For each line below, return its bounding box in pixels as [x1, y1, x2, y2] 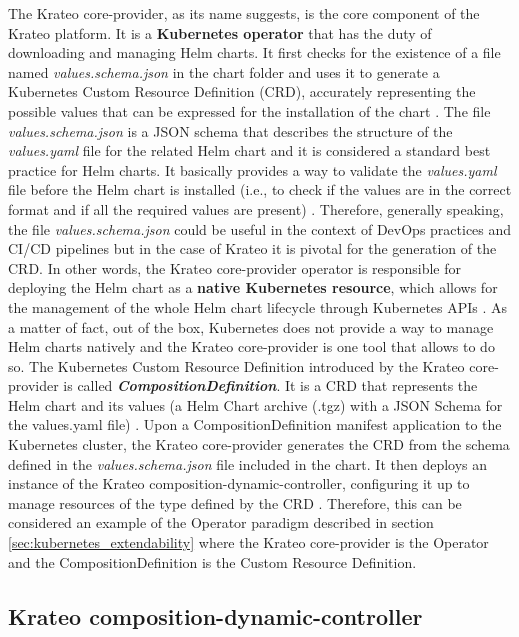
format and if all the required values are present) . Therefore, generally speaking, [8, 198, 504, 219]
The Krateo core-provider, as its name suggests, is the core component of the [8, 3, 480, 23]
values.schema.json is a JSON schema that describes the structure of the [8, 120, 453, 141]
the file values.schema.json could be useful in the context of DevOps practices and [8, 218, 512, 239]
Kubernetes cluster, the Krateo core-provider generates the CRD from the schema [8, 434, 510, 455]
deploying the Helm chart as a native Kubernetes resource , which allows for [8, 277, 498, 298]
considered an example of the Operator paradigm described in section [8, 512, 434, 533]
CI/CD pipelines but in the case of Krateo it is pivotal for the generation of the [8, 238, 497, 259]
